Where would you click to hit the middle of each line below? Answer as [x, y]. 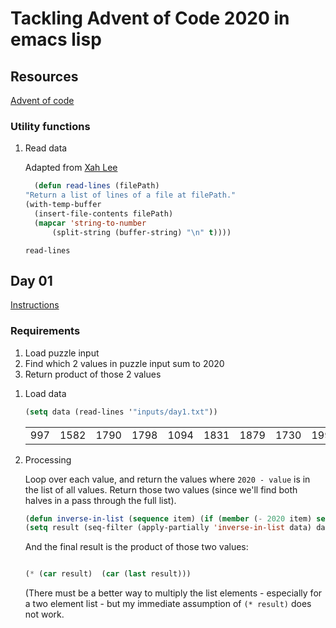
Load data [45, 393]
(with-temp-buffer [63, 205]
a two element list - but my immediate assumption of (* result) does [168, 604]
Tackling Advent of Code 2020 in [150, 18]
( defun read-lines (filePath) [97, 186]
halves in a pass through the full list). [100, 500]
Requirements [45, 331]
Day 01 [31, 280]
